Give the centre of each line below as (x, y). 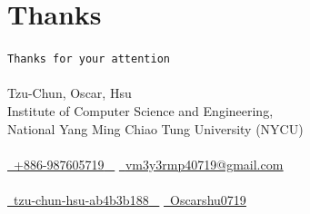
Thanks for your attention (89, 59)
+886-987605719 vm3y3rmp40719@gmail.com (149, 164)
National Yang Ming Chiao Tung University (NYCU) (155, 128)
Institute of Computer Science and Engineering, (140, 110)
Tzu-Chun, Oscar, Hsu (70, 93)
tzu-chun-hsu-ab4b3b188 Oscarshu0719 (130, 199)
